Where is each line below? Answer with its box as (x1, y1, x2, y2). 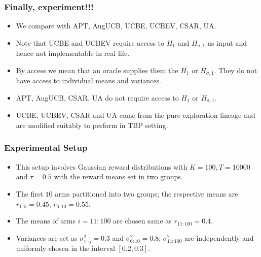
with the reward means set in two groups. (54, 171, 183, 182)
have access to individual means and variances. (16, 75, 161, 86)
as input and (207, 37, 247, 48)
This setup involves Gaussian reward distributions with (16, 161, 188, 172)
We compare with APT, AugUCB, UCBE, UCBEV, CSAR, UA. (16, 20, 216, 31)
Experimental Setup (4, 141, 88, 154)
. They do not (214, 65, 257, 75)
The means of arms (16, 215, 76, 226)
